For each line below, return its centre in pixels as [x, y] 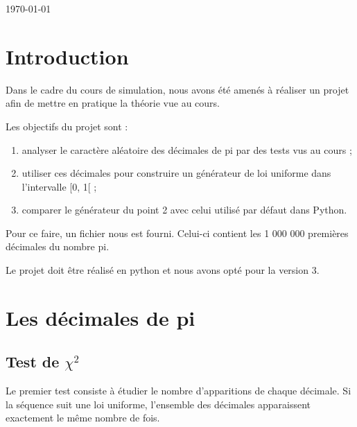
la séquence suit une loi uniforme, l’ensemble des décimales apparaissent [158, 404]
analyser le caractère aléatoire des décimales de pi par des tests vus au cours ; [187, 149]
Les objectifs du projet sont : [67, 126]
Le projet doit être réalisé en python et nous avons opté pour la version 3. [163, 270]
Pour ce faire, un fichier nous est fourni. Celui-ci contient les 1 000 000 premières [177, 233]
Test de [33, 361]
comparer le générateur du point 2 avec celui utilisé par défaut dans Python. [184, 210]
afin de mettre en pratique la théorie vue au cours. [113, 103]
